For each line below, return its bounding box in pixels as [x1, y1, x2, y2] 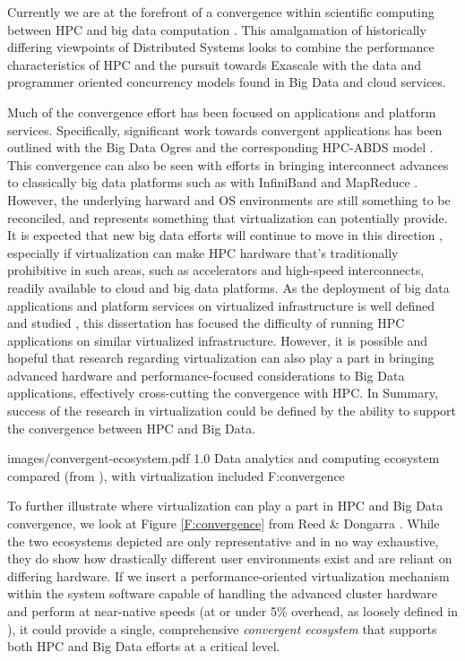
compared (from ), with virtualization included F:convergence [7, 466, 345, 485]
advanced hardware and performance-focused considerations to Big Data [7, 365, 405, 384]
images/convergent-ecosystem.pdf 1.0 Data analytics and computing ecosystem [7, 449, 440, 468]
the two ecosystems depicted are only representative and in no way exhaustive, [7, 531, 439, 550]
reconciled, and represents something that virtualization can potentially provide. [7, 208, 448, 227]
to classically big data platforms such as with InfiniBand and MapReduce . [7, 173, 418, 192]
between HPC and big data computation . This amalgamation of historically [7, 20, 426, 39]
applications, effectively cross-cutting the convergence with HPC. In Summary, [7, 383, 438, 402]
